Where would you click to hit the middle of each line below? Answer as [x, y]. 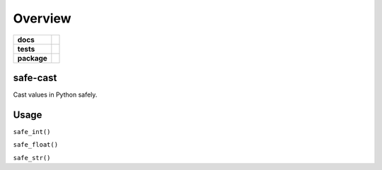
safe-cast [35, 78]
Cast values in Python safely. [55, 95]
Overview [42, 18]
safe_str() [32, 158]
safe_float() [36, 145]
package [32, 58]
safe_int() [32, 132]
